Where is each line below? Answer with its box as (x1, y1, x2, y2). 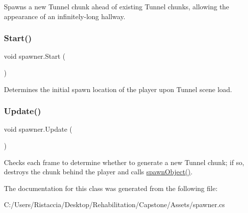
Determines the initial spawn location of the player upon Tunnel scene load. (4, 84, 232, 94)
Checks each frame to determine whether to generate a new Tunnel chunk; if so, (4, 157, 245, 167)
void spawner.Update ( (4, 124, 72, 134)
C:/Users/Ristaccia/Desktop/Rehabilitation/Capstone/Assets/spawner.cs (4, 199, 225, 210)
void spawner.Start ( (4, 51, 66, 61)
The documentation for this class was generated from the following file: (4, 183, 218, 193)
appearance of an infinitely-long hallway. (4, 11, 126, 21)
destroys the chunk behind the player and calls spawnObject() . (4, 166, 193, 177)
